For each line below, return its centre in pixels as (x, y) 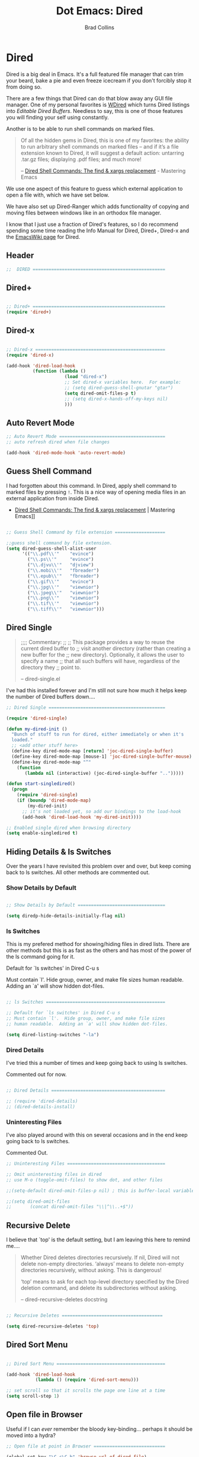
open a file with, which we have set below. (58, 195)
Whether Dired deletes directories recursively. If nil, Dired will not (100, 1257)
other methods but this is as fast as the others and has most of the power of (99, 950)
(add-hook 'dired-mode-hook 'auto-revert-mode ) (66, 453)
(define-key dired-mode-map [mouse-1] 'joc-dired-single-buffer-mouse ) (102, 756)
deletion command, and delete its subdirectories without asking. (99, 1288)
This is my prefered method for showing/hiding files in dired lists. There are (98, 944)
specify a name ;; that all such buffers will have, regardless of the (100, 661)
